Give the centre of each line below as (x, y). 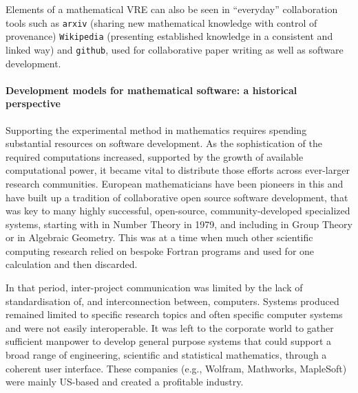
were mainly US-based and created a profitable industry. (125, 382)
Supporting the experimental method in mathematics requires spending (156, 130)
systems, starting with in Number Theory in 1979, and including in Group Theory (179, 224)
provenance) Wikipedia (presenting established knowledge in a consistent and (169, 36)
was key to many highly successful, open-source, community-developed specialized (178, 211)
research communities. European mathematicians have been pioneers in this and (175, 183)
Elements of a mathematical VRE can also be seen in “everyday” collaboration (172, 9)
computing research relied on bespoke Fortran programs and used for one (160, 250)
